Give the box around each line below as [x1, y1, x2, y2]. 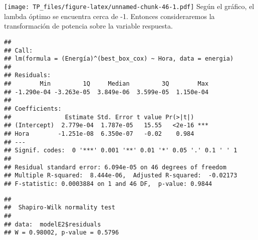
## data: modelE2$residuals [4, 220, 101, 228]
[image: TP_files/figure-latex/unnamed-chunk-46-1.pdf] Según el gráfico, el [4, 1, 254, 11]
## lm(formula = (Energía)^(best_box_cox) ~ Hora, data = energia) [4, 55, 234, 63]
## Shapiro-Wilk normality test [4, 204, 115, 211]
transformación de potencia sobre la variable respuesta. [4, 21, 173, 31]
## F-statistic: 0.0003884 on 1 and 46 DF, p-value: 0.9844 [4, 180, 212, 187]
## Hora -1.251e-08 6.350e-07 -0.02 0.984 [4, 130, 194, 138]
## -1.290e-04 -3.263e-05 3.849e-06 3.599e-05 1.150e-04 [4, 88, 209, 96]
